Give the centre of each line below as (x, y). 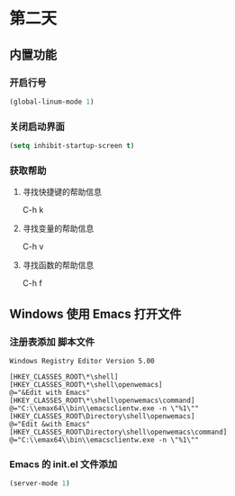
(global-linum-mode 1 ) (52, 101)
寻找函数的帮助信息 (58, 265)
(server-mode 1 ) (40, 483)
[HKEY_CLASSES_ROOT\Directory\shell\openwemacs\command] (118, 432)
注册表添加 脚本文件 (52, 342)
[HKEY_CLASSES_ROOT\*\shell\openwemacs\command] (102, 400)
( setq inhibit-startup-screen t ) (72, 146)
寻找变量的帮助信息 (58, 229)
